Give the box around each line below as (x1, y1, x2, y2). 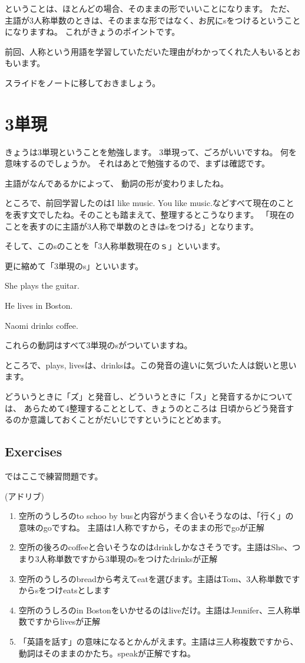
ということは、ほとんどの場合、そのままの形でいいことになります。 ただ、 (5, 2, 295, 14)
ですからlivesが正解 (26, 615, 101, 628)
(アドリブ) (5, 489, 44, 502)
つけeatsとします (47, 584, 111, 596)
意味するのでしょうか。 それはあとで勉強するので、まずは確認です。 (5, 157, 270, 169)
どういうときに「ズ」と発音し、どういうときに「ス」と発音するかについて (5, 390, 293, 402)
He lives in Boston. (5, 299, 73, 312)
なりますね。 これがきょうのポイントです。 (12, 25, 180, 38)
